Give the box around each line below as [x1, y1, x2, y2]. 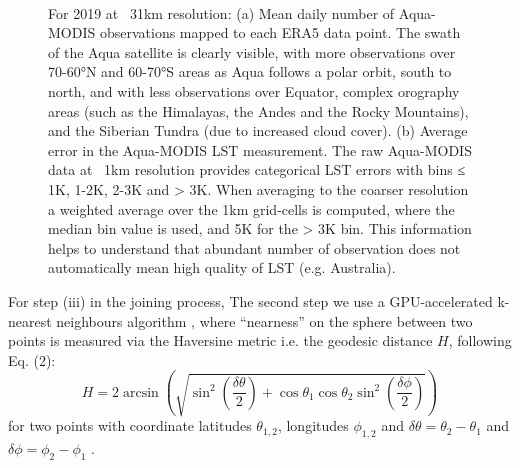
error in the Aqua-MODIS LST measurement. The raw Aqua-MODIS [48, 139, 472, 160]
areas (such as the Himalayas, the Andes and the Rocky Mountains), [48, 100, 469, 121]
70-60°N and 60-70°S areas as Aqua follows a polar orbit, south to [48, 61, 452, 82]
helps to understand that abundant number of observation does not [48, 237, 461, 258]
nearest [8, 310, 52, 331]
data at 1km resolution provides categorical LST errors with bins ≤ [48, 159, 466, 180]
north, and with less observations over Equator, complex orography [48, 80, 460, 101]
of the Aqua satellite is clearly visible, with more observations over [48, 41, 456, 62]
